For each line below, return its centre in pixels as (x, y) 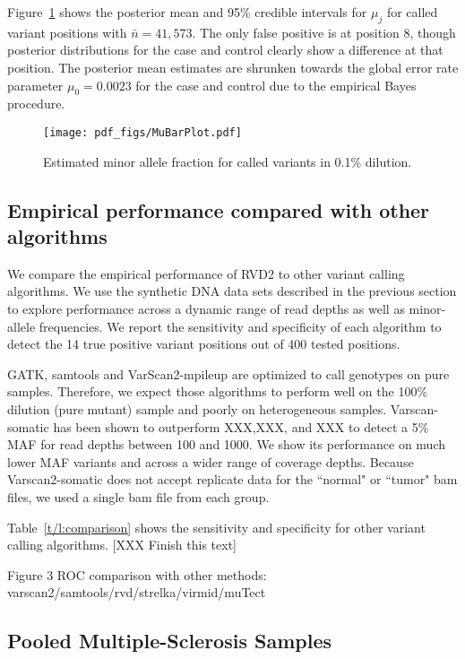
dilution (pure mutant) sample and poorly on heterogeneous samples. (197, 408)
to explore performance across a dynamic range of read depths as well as (206, 308)
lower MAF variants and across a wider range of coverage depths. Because (211, 461)
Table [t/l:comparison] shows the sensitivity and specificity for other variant (216, 527)
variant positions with (67, 32)
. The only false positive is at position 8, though (324, 32)
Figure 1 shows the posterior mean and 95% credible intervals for (187, 12)
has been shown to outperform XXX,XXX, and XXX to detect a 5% (241, 426)
